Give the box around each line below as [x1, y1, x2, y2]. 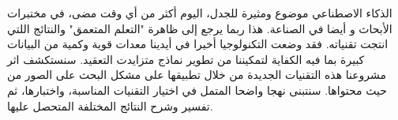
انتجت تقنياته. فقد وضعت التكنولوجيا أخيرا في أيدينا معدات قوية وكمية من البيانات [7, 36, 389, 52]
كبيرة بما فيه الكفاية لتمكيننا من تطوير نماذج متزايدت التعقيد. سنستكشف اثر [7, 51, 365, 67]
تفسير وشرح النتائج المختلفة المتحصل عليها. [7, 97, 213, 114]
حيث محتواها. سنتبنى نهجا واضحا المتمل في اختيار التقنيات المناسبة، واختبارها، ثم [7, 81, 387, 98]
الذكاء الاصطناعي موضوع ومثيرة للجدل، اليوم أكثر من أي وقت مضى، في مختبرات [7, 5, 392, 21]
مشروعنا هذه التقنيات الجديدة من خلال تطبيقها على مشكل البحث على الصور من [7, 66, 387, 83]
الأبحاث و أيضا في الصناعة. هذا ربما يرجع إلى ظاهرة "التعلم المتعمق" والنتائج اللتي [7, 20, 392, 36]
